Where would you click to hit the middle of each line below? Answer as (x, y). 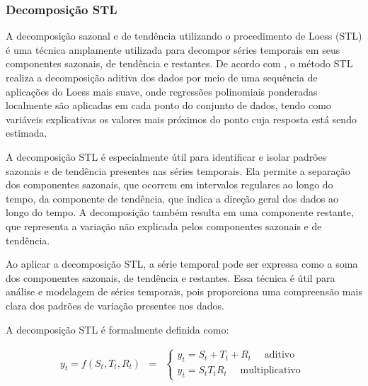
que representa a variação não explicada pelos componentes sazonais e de (164, 226)
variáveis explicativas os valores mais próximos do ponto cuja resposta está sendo (181, 119)
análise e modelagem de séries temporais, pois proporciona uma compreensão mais (184, 291)
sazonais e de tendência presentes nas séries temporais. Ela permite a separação (178, 170)
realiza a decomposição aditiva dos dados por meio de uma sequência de (162, 77)
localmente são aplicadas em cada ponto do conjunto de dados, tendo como (168, 105)
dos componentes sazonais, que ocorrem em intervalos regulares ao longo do (169, 185)
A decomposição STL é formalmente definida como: (117, 329)
